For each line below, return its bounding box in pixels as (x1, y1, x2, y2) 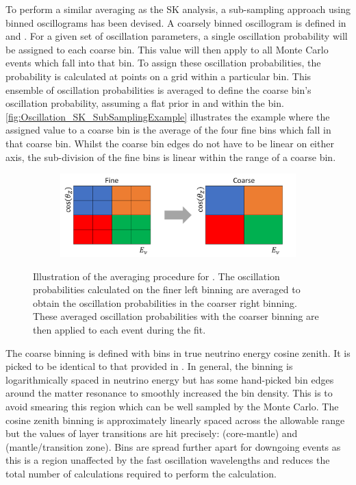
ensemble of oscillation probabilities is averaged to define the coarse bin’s (5, 82, 311, 97)
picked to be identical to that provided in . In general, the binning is (5, 359, 293, 373)
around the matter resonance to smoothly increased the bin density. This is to (5, 386, 333, 400)
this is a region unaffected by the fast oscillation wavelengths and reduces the (5, 453, 330, 467)
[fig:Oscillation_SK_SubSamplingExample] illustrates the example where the (5, 109, 330, 123)
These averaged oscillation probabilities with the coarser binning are (33, 309, 319, 323)
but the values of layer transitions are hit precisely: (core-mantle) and (5, 426, 298, 440)
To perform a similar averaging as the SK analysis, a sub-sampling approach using (5, 2, 351, 16)
